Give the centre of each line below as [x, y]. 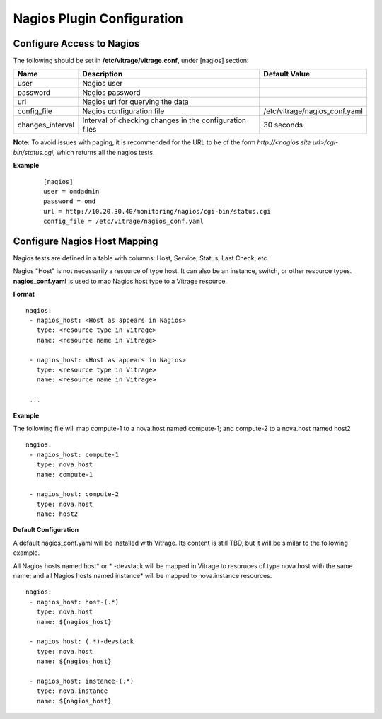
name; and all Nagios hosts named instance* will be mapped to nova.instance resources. [143, 576]
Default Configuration [46, 530]
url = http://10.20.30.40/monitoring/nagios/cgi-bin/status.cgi [157, 211]
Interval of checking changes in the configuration [164, 120]
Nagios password [111, 93]
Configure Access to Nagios [76, 44]
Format [24, 294]
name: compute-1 [65, 474]
